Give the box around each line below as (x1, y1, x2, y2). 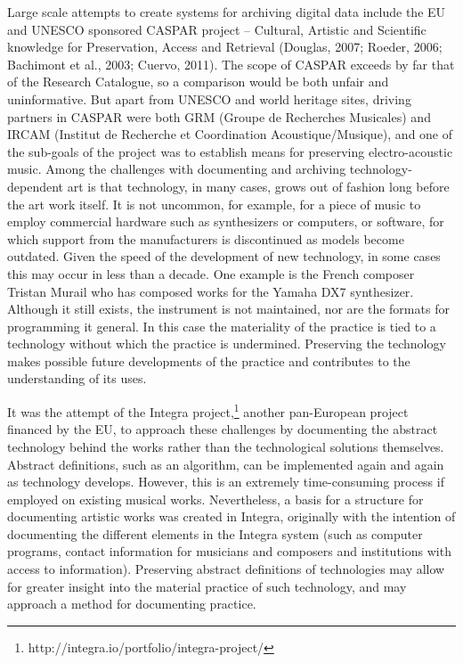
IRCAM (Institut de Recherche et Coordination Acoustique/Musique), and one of (7, 125, 453, 143)
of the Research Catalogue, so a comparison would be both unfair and (7, 72, 389, 91)
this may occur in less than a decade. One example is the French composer (7, 264, 415, 282)
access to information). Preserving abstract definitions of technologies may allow (7, 560, 445, 578)
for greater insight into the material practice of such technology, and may (7, 577, 407, 595)
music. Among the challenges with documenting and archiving (7, 160, 346, 178)
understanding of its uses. (7, 369, 147, 388)
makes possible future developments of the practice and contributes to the (7, 351, 410, 370)
